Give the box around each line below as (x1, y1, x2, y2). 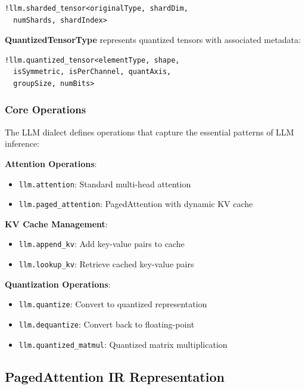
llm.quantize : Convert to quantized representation (18, 298, 207, 310)
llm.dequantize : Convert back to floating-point (18, 318, 195, 331)
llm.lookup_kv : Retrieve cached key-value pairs (18, 258, 194, 270)
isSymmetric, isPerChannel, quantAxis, (13, 67, 172, 76)
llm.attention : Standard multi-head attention (18, 177, 191, 190)
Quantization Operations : (5, 277, 111, 290)
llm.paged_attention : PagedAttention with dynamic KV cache (18, 197, 253, 210)
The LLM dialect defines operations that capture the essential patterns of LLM (5, 125, 294, 138)
